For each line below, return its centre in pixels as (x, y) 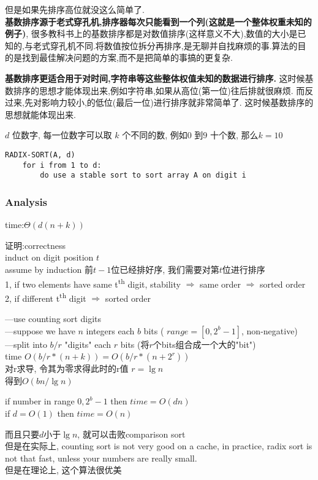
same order (221, 284)
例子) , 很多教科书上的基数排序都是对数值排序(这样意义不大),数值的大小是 (151, 33)
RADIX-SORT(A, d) (40, 155)
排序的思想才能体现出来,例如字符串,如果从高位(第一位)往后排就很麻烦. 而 (159, 90)
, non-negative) (270, 330)
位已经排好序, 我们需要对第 (165, 269)
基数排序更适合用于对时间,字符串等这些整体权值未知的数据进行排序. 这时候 (155, 78)
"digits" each (88, 344)
